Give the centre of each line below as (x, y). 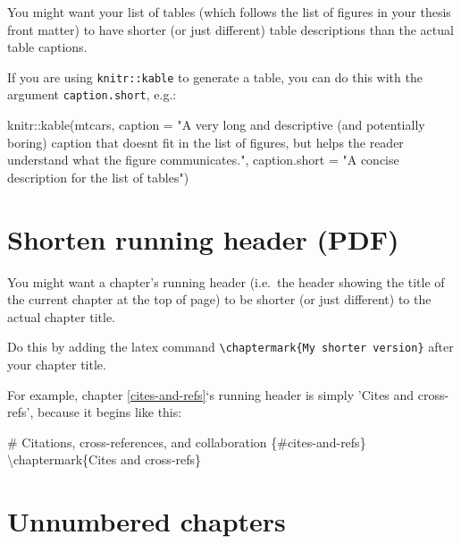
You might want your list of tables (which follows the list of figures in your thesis (229, 12)
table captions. (47, 47)
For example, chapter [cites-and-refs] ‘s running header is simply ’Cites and (211, 394)
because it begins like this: (109, 412)
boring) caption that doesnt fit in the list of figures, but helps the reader (205, 142)
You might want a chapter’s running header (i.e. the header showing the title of (226, 281)
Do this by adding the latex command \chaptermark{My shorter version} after (230, 347)
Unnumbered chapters (147, 521)
